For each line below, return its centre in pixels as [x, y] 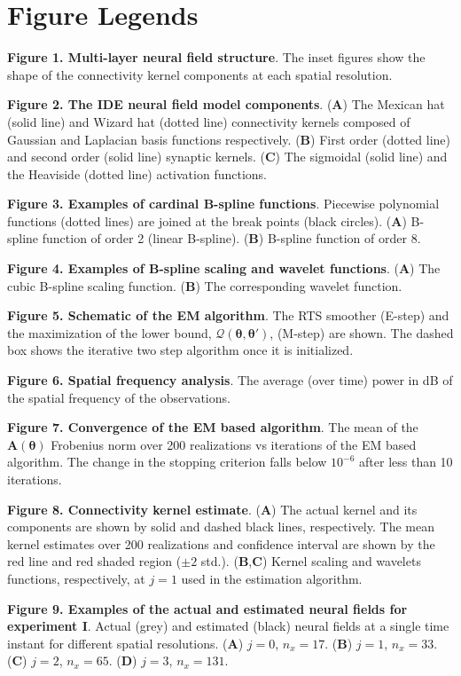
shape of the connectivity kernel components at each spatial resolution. [200, 74]
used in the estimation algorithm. [272, 578]
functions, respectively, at [76, 578]
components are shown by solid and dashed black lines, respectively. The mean [221, 527]
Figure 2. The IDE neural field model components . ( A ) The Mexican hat [226, 104]
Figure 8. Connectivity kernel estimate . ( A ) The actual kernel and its [212, 509]
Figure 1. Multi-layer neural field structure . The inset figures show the [216, 57]
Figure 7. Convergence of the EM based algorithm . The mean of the [213, 427]
